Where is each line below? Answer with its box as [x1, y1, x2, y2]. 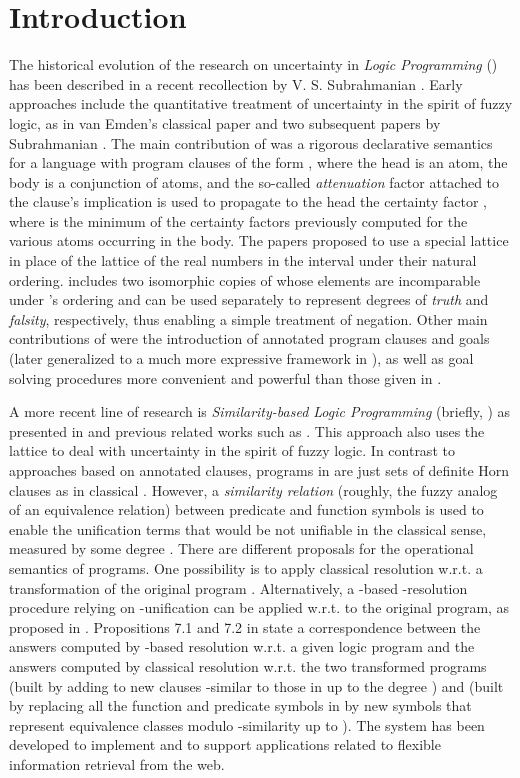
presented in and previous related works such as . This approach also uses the [9, 420, 485, 441]
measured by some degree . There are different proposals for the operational [9, 538, 474, 559]
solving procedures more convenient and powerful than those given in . [9, 367, 442, 388]
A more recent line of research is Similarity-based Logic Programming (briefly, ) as [9, 401, 511, 422]
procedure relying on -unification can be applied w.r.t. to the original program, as [9, 597, 510, 618]
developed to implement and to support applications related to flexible [9, 734, 441, 755]
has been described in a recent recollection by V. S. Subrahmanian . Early [9, 73, 463, 94]
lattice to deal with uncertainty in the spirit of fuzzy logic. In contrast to [9, 440, 455, 461]
